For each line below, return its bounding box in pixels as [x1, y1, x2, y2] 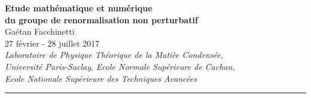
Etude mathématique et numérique [5, 2, 153, 14]
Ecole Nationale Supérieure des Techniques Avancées [5, 72, 197, 84]
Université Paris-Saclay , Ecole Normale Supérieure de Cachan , [5, 60, 235, 72]
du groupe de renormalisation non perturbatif [5, 13, 198, 26]
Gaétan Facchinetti [5, 25, 75, 38]
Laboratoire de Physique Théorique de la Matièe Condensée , [5, 48, 223, 61]
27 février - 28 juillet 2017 [5, 36, 100, 49]
